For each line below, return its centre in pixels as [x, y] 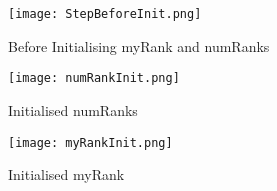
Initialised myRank [66, 174]
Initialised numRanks [73, 109]
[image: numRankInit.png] [94, 78]
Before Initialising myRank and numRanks [139, 45]
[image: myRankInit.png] [90, 142]
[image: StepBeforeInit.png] [105, 14]
